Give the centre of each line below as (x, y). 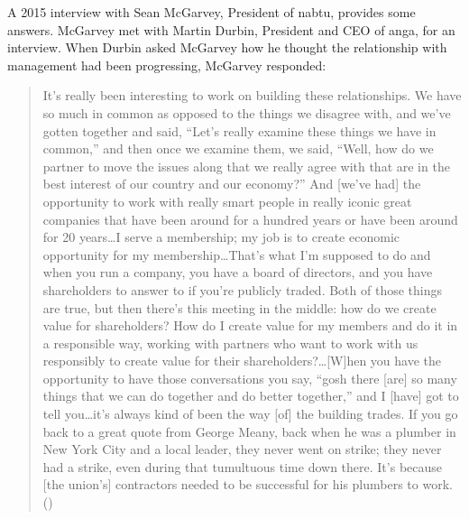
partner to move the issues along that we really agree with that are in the (246, 166)
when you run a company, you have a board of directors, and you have (238, 272)
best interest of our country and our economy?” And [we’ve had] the (232, 184)
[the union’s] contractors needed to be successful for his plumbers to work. (248, 484)
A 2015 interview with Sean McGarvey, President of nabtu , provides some (212, 12)
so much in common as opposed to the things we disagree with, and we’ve (247, 112)
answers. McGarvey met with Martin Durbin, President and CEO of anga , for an (231, 29)
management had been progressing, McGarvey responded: (167, 65)
